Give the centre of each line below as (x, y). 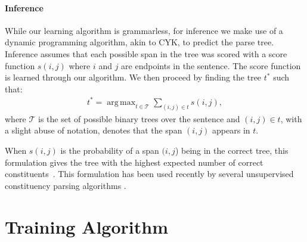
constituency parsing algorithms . (66, 185)
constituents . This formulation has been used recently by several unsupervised (149, 174)
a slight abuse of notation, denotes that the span (94, 130)
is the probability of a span (110, 150)
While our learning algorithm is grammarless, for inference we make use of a (144, 30)
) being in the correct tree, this (232, 150)
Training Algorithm (87, 226)
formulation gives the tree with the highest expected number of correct (134, 162)
